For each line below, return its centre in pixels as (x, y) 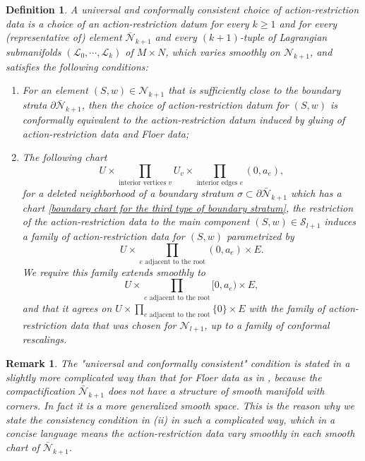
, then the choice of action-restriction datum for (185, 105)
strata (35, 105)
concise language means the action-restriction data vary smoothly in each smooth (180, 433)
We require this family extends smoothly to (114, 271)
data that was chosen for (123, 324)
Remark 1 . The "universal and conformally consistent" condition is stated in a (178, 363)
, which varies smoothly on (223, 51)
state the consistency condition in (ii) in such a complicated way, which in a (170, 419)
